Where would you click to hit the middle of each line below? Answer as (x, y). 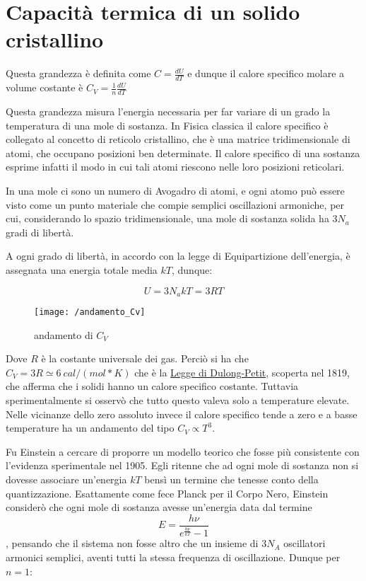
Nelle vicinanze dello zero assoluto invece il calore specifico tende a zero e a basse (182, 414)
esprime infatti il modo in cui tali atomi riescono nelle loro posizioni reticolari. (175, 167)
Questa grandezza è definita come (78, 73)
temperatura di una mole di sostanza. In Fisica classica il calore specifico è (167, 125)
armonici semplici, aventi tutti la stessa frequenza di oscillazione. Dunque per (173, 557)
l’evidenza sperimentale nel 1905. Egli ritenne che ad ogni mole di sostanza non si (182, 465)
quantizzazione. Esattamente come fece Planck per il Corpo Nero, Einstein (167, 493)
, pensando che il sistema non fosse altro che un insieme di (132, 543)
